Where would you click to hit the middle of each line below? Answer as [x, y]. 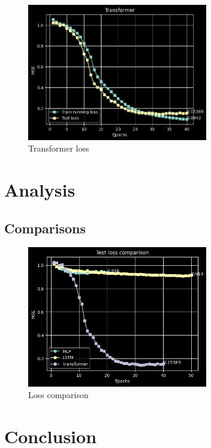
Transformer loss [59, 148]
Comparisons [45, 228]
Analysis [40, 190]
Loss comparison [58, 395]
